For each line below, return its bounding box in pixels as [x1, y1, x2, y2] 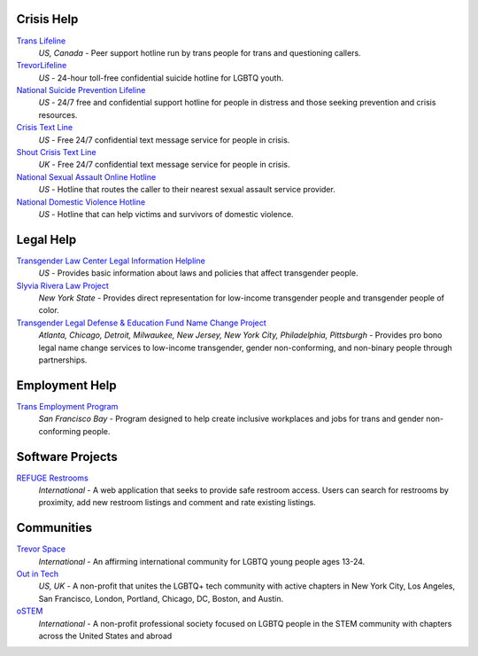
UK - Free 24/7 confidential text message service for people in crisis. [38, 160, 291, 170]
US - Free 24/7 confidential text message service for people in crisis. [38, 134, 290, 145]
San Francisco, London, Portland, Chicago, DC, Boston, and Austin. [38, 593, 284, 604]
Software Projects [16, 449, 119, 465]
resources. [38, 109, 78, 120]
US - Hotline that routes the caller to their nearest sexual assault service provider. [38, 184, 335, 195]
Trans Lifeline [16, 35, 66, 46]
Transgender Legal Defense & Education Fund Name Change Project [16, 317, 267, 328]
